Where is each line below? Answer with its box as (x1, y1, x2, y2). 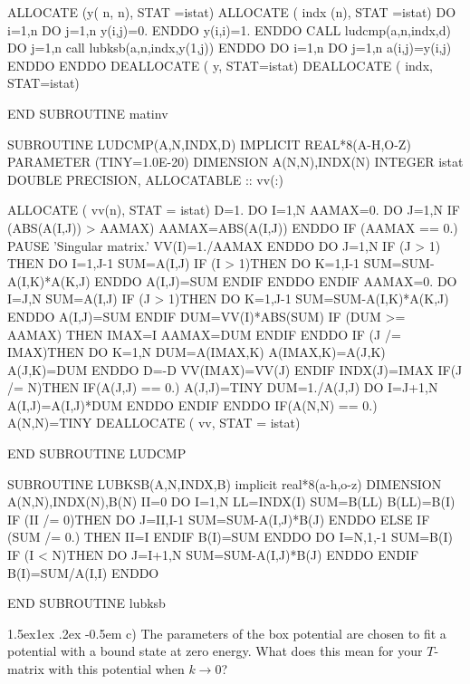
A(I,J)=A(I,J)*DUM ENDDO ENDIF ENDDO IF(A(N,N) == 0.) (7, 395, 378, 414)
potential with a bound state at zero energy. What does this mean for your (7, 641, 423, 660)
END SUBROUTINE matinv (7, 103, 168, 122)
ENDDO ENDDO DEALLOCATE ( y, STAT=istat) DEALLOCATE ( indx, (7, 55, 433, 74)
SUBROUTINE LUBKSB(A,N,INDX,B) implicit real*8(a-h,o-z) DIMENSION (7, 474, 442, 493)
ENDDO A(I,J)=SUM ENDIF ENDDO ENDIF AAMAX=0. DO (94, 271, 457, 290)
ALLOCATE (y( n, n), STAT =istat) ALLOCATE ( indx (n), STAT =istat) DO (7, 3, 456, 21)
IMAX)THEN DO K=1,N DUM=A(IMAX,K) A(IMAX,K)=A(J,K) (7, 342, 386, 361)
